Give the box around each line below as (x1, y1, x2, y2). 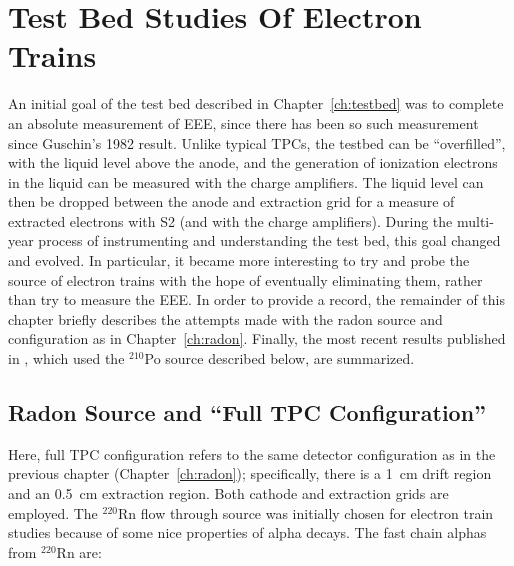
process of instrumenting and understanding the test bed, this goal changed (38, 230, 501, 251)
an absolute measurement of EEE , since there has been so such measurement (8, 112, 479, 133)
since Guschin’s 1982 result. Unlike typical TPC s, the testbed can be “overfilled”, (8, 132, 506, 153)
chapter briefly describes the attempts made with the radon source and (8, 308, 443, 329)
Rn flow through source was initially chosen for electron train (117, 502, 494, 523)
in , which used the (8, 348, 125, 369)
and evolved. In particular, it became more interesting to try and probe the (8, 250, 470, 271)
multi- (456, 210, 494, 231)
